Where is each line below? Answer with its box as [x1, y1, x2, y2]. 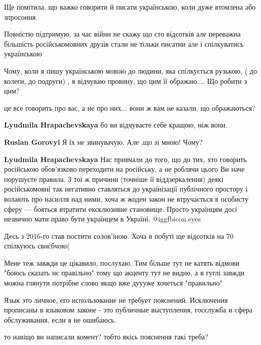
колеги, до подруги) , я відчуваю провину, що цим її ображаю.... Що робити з [4, 75, 247, 86]
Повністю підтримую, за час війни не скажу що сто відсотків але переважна [4, 28, 241, 39]
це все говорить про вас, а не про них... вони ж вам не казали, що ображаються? [4, 102, 255, 113]
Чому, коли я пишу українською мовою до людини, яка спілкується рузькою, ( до [4, 65, 257, 76]
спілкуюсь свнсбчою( [4, 240, 70, 251]
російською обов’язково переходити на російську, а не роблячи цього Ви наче [4, 164, 245, 174]
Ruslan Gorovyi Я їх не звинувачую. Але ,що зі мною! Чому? [4, 136, 203, 147]
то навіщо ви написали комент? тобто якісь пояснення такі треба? [4, 331, 209, 342]
